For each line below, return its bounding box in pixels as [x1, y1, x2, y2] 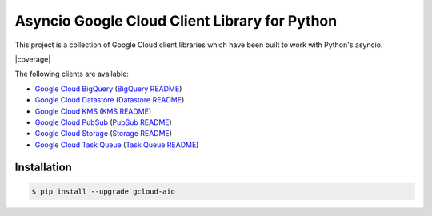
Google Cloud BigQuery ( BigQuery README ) [34, 84, 182, 94]
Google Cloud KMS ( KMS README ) [34, 106, 152, 116]
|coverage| [14, 54, 51, 64]
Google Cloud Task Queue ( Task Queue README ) [34, 140, 199, 150]
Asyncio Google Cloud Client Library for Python [14, 12, 338, 30]
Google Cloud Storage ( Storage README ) [34, 129, 172, 138]
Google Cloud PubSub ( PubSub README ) [34, 117, 172, 127]
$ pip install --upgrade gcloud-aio [31, 186, 176, 196]
